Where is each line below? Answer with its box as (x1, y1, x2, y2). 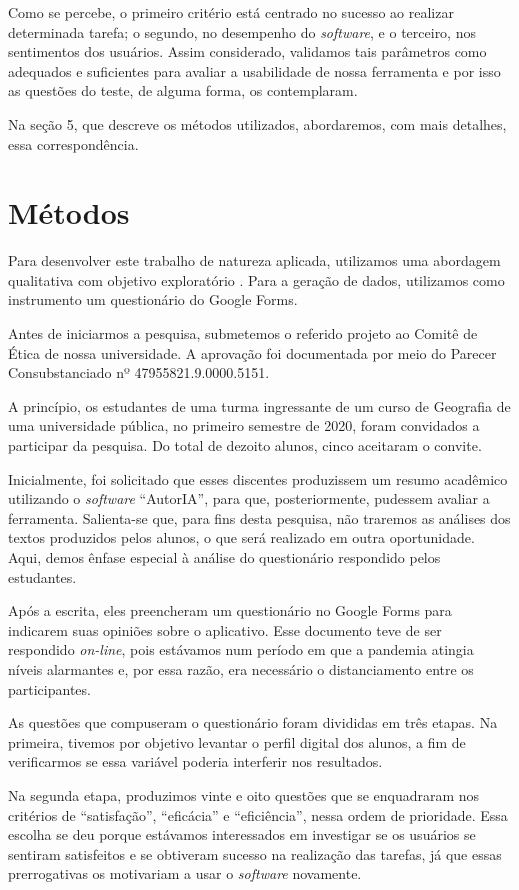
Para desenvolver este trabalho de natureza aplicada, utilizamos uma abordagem (8, 250, 501, 271)
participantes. (8, 678, 91, 699)
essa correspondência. (8, 133, 139, 154)
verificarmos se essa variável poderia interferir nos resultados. (8, 751, 383, 772)
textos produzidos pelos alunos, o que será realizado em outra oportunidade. (8, 527, 475, 548)
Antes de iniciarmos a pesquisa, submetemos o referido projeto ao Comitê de (8, 323, 478, 344)
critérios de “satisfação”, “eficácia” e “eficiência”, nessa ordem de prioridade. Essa (8, 804, 508, 825)
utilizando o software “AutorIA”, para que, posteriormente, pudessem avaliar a (8, 488, 490, 509)
